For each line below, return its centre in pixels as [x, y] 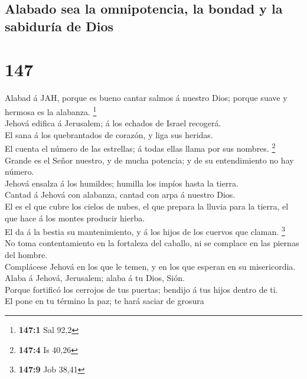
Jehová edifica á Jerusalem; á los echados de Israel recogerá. [113, 123]
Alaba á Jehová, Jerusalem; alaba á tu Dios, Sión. [95, 278]
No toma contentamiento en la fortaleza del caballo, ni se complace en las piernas [152, 243]
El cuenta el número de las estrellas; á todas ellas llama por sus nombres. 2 [140, 147]
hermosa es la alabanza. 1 [51, 110]
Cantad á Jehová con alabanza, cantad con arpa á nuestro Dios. [120, 195]
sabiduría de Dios [59, 26]
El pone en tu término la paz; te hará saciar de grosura [104, 301]
